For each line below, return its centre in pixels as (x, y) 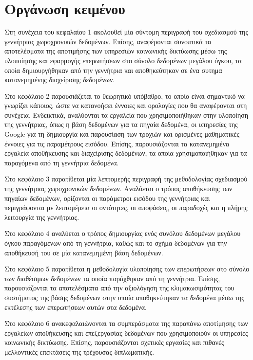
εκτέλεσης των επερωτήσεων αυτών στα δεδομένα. (76, 307)
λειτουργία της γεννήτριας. (42, 217)
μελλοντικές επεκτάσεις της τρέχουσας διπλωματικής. (79, 351)
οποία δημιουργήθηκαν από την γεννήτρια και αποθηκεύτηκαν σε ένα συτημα (113, 70)
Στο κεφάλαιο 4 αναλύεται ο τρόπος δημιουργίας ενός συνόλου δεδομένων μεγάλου (123, 233)
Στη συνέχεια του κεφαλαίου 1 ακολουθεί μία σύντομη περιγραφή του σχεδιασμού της (126, 32)
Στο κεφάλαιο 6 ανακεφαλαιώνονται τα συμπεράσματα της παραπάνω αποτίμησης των (126, 323)
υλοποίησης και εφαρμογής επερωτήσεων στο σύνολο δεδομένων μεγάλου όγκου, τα (123, 60)
